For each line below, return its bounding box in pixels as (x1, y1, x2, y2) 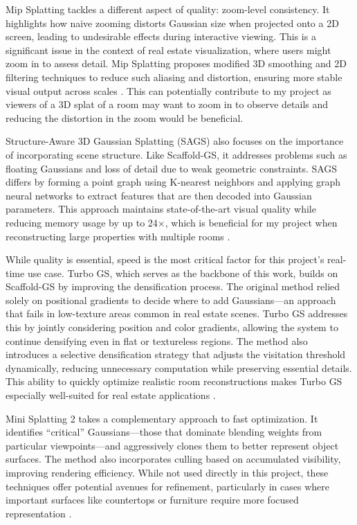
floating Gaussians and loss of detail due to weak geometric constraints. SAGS (6, 161, 338, 175)
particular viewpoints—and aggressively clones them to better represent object (6, 438, 339, 452)
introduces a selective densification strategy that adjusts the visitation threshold (6, 347, 346, 362)
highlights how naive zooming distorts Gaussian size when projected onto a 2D (6, 15, 339, 30)
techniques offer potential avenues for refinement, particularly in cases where (6, 479, 329, 493)
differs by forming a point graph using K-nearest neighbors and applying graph (6, 175, 341, 189)
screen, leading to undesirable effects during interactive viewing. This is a (6, 29, 316, 44)
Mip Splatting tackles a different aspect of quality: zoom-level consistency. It (6, 2, 330, 16)
